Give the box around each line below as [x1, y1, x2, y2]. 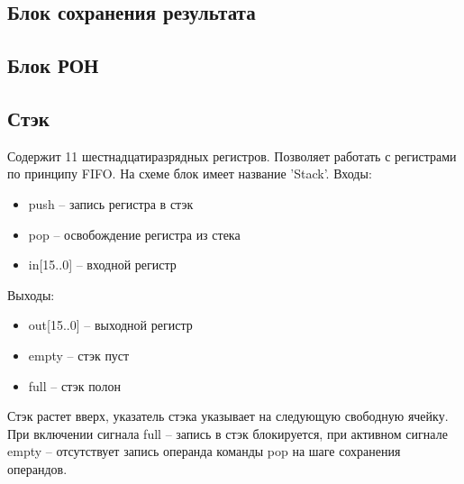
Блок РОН [7, 51, 99, 79]
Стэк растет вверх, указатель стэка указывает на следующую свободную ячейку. [7, 406, 449, 425]
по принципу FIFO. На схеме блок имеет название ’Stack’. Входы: [7, 164, 372, 183]
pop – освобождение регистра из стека [28, 224, 241, 243]
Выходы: [7, 285, 55, 304]
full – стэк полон [28, 376, 121, 395]
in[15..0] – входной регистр [28, 255, 177, 274]
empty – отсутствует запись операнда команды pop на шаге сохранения [7, 442, 401, 461]
